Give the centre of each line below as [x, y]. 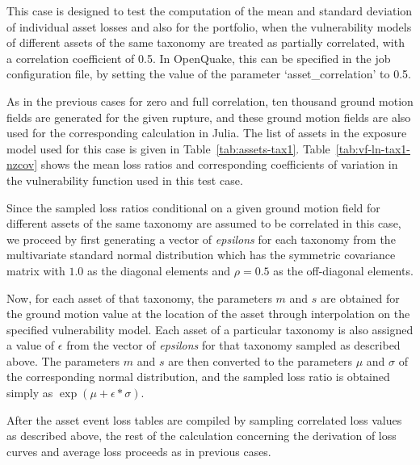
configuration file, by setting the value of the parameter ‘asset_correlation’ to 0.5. [209, 74]
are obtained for [360, 297]
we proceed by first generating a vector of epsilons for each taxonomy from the [201, 239]
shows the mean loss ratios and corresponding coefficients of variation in [219, 164]
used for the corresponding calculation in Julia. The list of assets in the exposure [207, 133]
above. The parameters [63, 360]
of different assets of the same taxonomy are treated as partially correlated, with [206, 42]
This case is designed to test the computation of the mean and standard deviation [210, 10]
